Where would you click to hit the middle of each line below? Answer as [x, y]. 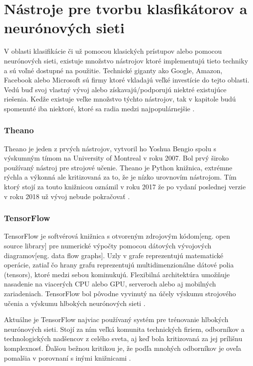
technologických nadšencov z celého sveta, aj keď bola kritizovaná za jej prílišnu [123, 338]
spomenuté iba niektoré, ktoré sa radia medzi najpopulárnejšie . [99, 108]
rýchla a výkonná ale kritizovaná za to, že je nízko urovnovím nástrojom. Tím [120, 177]
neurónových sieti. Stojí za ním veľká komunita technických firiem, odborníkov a [124, 329]
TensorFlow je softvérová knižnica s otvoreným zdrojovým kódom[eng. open [117, 236]
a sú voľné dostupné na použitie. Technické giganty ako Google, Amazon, [113, 70]
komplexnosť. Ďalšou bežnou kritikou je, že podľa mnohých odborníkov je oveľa [123, 348]
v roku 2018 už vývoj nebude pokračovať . [67, 196]
